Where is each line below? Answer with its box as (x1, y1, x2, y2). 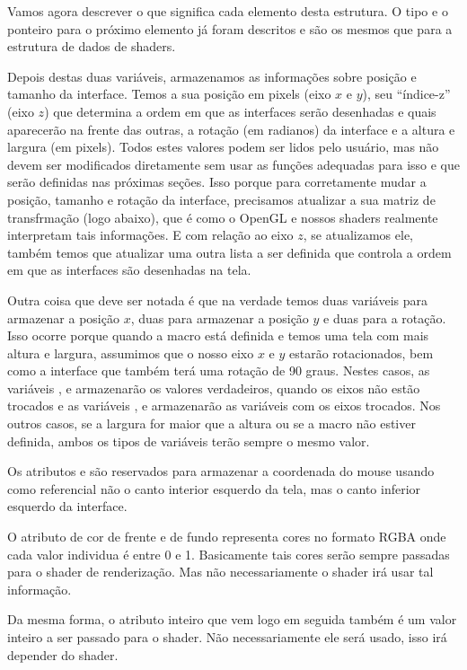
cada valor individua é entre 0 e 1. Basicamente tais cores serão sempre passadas (7, 544, 450, 563)
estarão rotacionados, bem (289, 343, 434, 362)
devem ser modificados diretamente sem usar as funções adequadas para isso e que (7, 154, 460, 173)
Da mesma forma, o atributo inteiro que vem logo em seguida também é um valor (7, 610, 457, 629)
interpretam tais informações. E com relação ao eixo (7, 225, 294, 244)
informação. (7, 579, 72, 598)
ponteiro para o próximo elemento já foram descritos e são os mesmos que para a (7, 19, 453, 38)
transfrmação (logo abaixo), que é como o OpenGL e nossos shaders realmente (7, 207, 438, 226)
